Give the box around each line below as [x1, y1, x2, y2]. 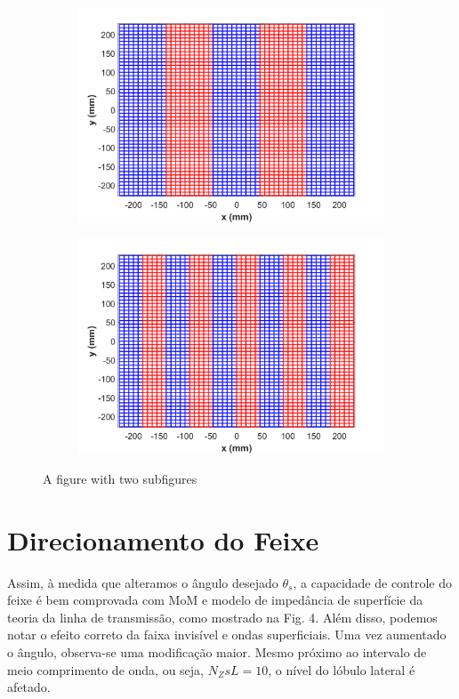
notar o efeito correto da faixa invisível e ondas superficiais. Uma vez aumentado [7, 625, 447, 644]
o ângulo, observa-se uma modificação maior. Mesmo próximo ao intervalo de [7, 643, 427, 662]
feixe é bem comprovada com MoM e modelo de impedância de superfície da [7, 591, 423, 609]
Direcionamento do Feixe [7, 521, 319, 558]
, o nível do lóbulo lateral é [268, 660, 415, 679]
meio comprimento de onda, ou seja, [7, 660, 204, 679]
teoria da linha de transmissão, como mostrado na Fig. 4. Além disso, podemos [7, 607, 438, 626]
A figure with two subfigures [43, 469, 197, 487]
